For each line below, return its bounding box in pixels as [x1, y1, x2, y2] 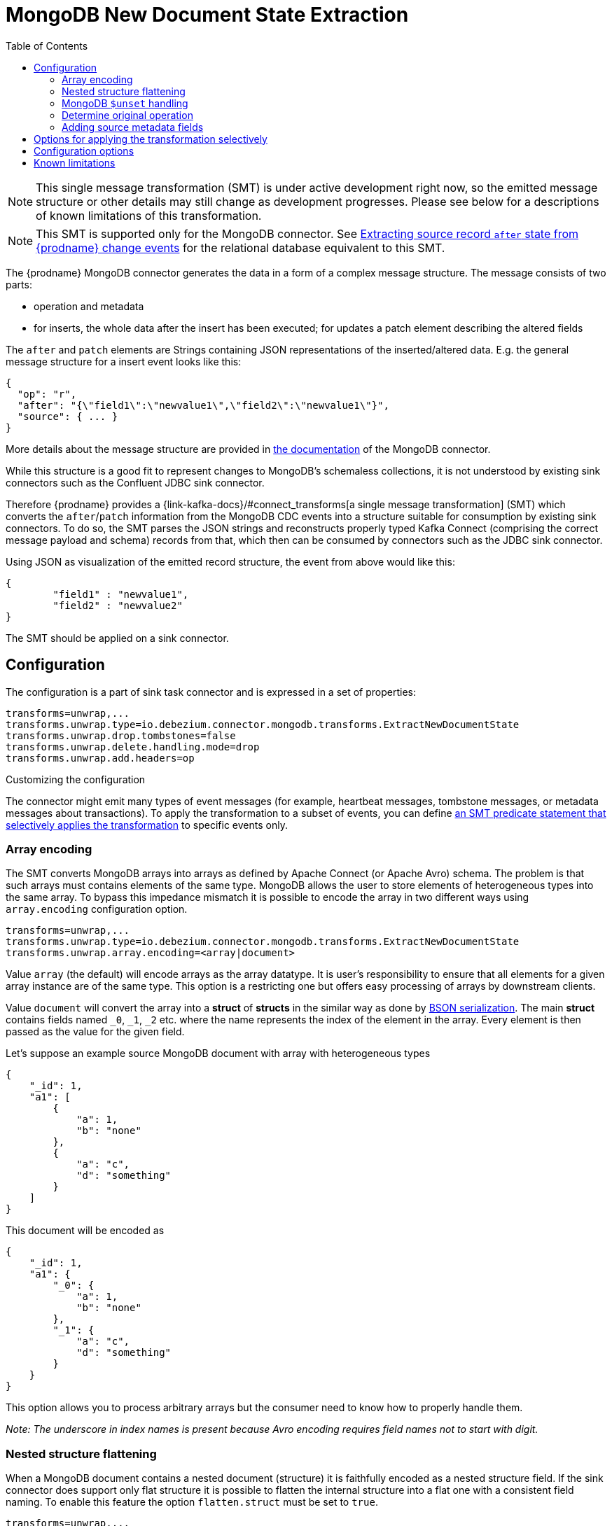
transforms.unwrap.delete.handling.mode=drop [6, 741, 260, 752]
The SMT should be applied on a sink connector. [6, 631, 229, 644]
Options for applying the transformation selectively [34, 132, 267, 145]
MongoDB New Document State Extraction [6, 3, 409, 27]
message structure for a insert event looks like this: [6, 355, 242, 367]
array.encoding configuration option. [6, 903, 188, 916]
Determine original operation [62, 108, 193, 121]
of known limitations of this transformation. [36, 208, 262, 223]
